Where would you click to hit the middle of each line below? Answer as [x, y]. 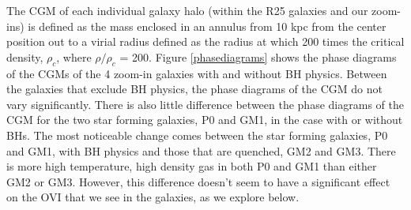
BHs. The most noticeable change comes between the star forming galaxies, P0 [197, 135]
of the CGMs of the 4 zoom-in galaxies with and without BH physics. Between [197, 73]
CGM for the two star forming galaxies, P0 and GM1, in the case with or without [205, 120]
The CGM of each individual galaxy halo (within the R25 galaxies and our [187, 10]
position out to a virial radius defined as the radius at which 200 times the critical [205, 41]
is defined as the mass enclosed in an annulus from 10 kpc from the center [207, 26]
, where [74, 56]
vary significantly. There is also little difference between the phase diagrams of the [205, 104]
